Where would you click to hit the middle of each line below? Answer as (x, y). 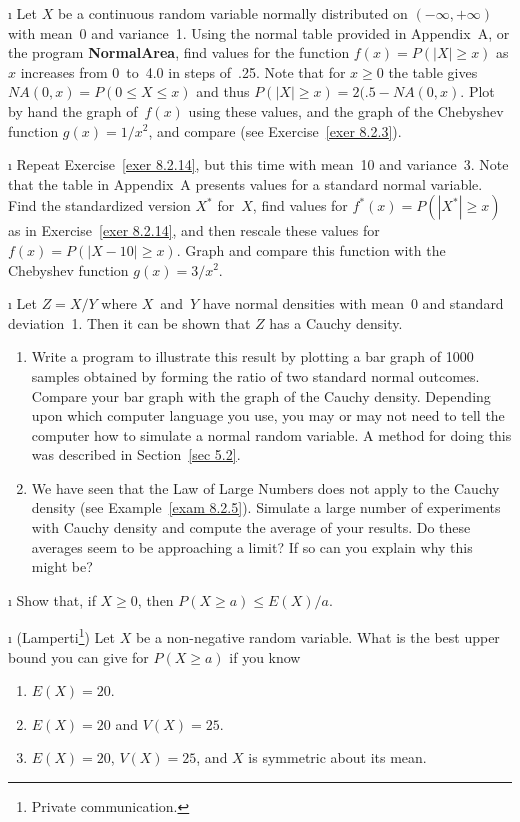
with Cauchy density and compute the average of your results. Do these (251, 527)
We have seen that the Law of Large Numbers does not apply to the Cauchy (265, 487)
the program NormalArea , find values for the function (179, 52)
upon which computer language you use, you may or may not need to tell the (268, 415)
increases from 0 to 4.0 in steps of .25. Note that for (183, 71)
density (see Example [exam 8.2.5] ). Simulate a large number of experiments (266, 507)
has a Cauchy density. (336, 322)
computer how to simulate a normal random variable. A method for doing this (271, 434)
